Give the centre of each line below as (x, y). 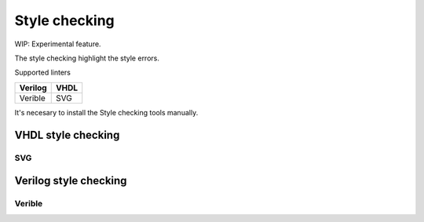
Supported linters (42, 73)
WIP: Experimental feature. (58, 44)
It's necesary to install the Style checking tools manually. (106, 112)
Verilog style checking (71, 181)
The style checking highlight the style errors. (87, 58)
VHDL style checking (67, 135)
